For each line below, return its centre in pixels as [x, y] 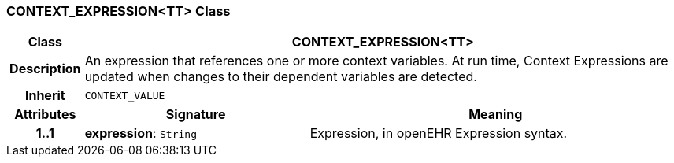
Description [45, 69]
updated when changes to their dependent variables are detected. [281, 77]
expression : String [141, 133]
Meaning [496, 115]
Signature [196, 115]
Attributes [45, 115]
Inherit [45, 96]
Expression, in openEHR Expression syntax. [439, 133]
